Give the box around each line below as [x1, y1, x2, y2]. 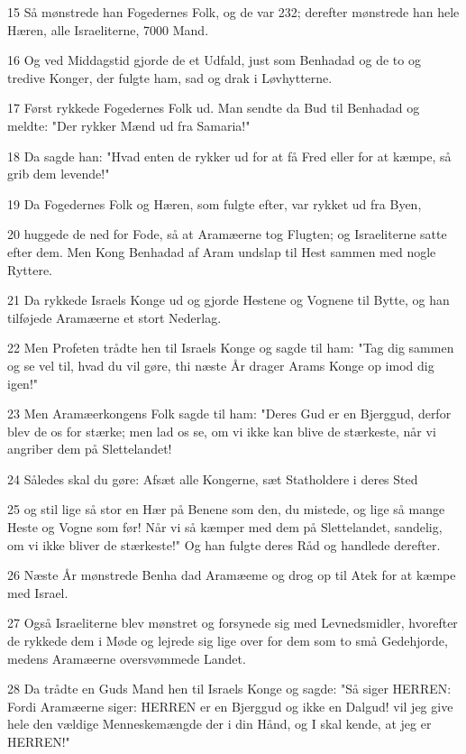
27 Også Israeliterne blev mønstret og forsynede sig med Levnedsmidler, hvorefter [7, 613, 458, 632]
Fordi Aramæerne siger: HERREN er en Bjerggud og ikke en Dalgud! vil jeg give [7, 696, 453, 715]
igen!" [7, 373, 39, 392]
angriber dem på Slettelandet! [7, 439, 172, 458]
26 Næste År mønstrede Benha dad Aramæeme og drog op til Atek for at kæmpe [7, 565, 456, 584]
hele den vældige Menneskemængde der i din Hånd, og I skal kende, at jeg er [7, 714, 432, 733]
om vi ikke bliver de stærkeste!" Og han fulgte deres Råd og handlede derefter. [7, 535, 441, 554]
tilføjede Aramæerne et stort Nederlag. [7, 308, 222, 326]
